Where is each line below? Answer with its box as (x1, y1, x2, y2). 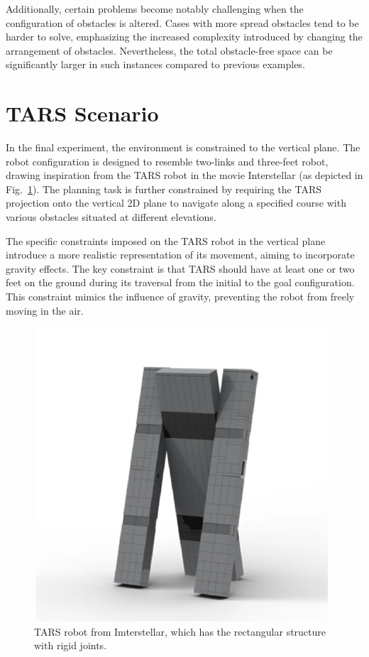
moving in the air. (6, 303, 84, 317)
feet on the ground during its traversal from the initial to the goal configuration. (6, 275, 355, 290)
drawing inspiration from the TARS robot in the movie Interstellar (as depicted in (6, 168, 363, 183)
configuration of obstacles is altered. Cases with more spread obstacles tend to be (6, 15, 359, 30)
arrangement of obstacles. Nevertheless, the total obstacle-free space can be (6, 43, 333, 58)
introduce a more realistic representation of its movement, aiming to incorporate (6, 247, 355, 262)
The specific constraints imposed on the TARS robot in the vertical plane (6, 233, 326, 248)
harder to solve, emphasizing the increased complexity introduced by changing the (6, 29, 363, 44)
